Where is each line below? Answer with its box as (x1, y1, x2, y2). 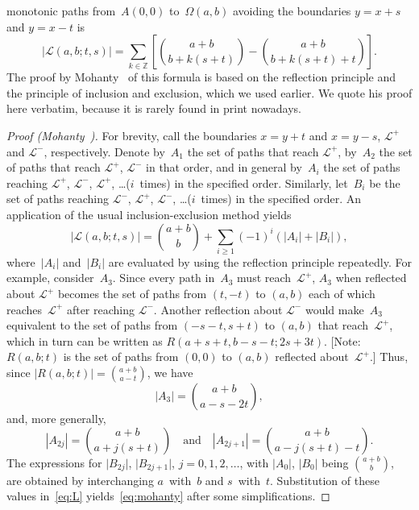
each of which (309, 285, 375, 302)
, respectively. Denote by (44, 143, 165, 160)
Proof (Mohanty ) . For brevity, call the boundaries (6, 126, 257, 143)
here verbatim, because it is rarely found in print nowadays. (6, 100, 302, 117)
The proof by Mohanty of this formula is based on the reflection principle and (6, 68, 396, 85)
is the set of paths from (63, 348, 179, 365)
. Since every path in (112, 269, 215, 286)
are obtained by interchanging (6, 471, 154, 488)
